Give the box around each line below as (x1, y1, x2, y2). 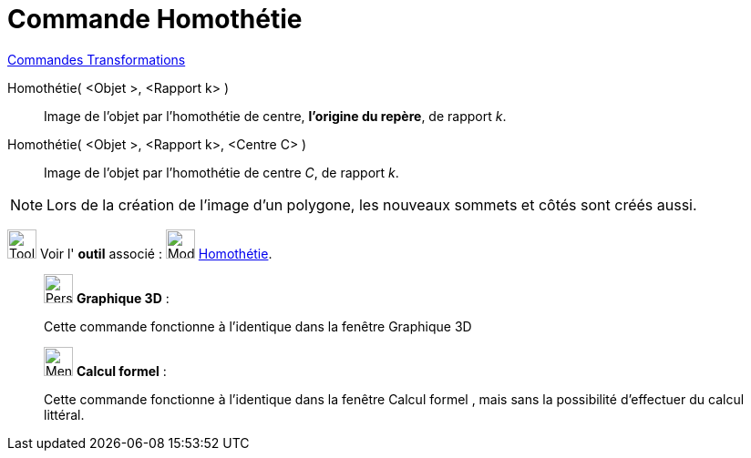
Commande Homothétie (7, 4, 303, 35)
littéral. (44, 406, 85, 422)
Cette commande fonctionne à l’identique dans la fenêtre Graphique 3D (44, 318, 472, 334)
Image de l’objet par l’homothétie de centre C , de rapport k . (44, 164, 399, 180)
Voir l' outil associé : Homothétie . (39, 245, 273, 261)
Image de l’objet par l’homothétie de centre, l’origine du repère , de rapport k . (44, 107, 507, 124)
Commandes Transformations (7, 51, 186, 67)
